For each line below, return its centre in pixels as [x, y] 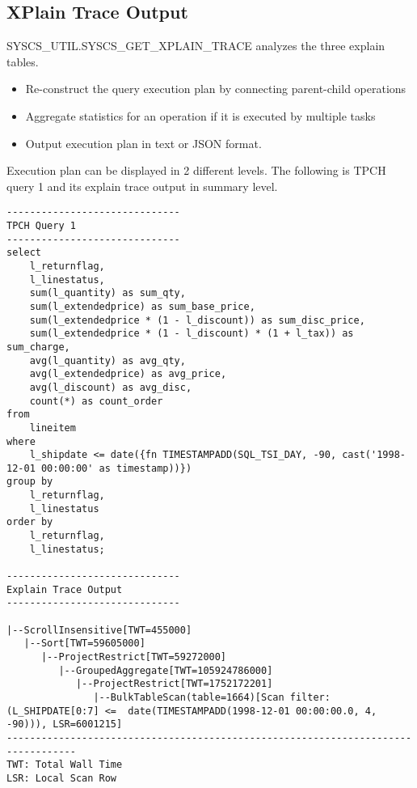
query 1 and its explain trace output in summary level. [142, 186]
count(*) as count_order [96, 401]
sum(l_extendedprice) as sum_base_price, [142, 306]
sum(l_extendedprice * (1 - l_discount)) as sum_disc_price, [197, 320]
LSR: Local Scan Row [62, 778]
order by [30, 522]
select [24, 253]
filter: [310, 697]
